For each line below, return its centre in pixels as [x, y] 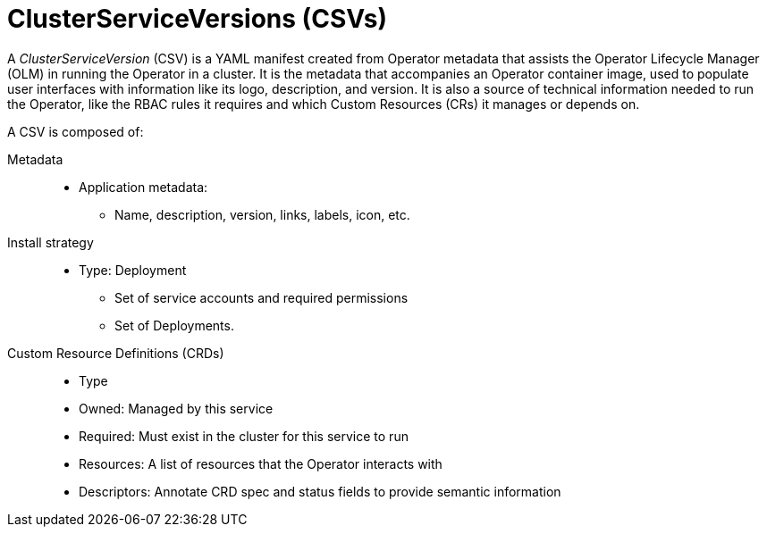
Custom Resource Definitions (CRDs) [116, 353]
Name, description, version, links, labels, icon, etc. [262, 214]
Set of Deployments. [174, 325]
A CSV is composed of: [76, 131]
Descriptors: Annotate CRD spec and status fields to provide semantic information [320, 491]
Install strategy [51, 242]
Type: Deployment [133, 270]
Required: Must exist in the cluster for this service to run [244, 436]
